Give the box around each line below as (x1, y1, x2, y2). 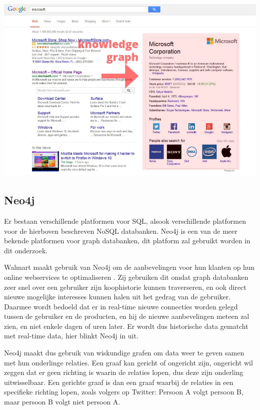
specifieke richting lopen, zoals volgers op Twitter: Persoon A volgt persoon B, (4, 386, 243, 397)
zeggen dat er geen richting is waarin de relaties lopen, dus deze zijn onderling (4, 367, 243, 377)
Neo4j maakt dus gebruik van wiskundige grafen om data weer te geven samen (4, 347, 244, 358)
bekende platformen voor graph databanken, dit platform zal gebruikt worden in (4, 235, 250, 246)
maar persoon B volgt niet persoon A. (4, 396, 120, 407)
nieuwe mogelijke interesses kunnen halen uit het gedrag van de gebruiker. (4, 291, 231, 302)
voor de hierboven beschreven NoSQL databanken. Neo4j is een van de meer (4, 225, 237, 236)
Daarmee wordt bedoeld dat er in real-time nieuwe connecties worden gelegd (4, 301, 238, 311)
